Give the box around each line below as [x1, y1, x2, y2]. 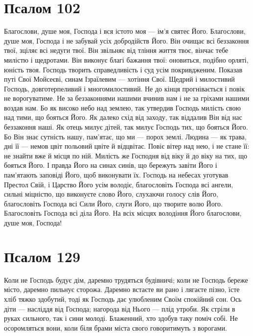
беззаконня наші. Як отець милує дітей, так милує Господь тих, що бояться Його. [4, 122, 248, 132]
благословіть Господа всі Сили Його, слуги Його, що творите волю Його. [4, 198, 223, 208]
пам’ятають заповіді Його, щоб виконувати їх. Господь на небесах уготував [4, 170, 229, 180]
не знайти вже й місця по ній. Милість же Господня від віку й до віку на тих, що [4, 150, 248, 160]
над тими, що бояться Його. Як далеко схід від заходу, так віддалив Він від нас [4, 112, 242, 122]
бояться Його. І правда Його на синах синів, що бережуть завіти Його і [4, 160, 217, 170]
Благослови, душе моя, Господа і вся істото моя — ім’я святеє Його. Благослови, [4, 26, 246, 36]
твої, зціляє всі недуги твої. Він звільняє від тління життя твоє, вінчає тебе [4, 45, 229, 55]
